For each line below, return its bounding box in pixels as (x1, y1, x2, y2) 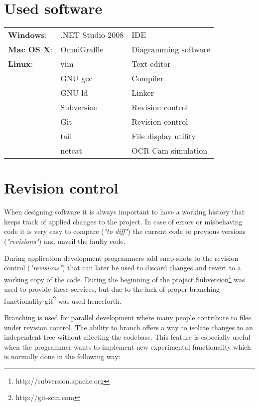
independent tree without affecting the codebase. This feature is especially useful (4, 332, 251, 342)
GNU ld (60, 87, 88, 99)
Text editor (131, 58, 171, 70)
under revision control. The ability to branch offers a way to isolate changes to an (4, 322, 253, 332)
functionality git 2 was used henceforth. (4, 294, 122, 306)
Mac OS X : (8, 43, 53, 55)
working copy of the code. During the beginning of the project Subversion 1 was (4, 272, 245, 284)
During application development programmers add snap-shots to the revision (4, 252, 239, 263)
